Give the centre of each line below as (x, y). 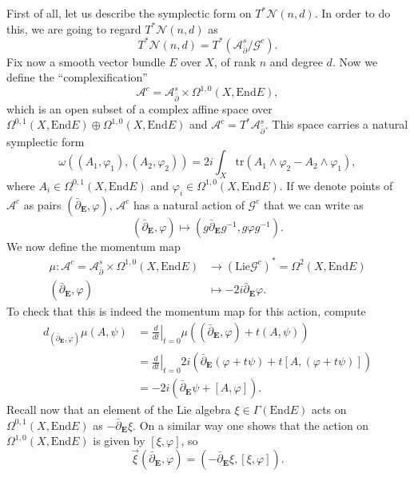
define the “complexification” (77, 77)
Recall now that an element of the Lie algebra (119, 409)
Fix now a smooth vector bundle (86, 61)
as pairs (42, 204)
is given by (119, 441)
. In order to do (352, 13)
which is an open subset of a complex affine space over (139, 108)
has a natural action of (189, 204)
